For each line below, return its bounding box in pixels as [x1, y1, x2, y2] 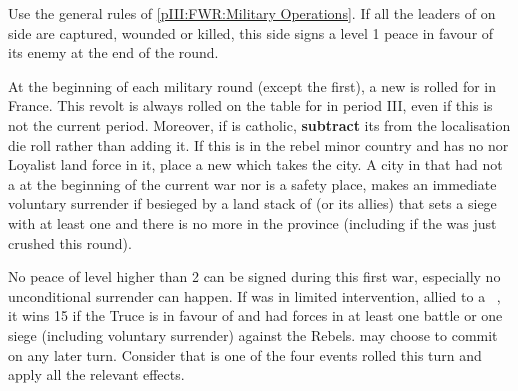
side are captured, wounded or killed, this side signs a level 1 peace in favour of [8, 22, 494, 43]
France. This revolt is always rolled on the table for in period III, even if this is [8, 95, 493, 116]
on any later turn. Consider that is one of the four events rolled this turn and [8, 344, 482, 365]
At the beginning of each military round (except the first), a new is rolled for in [8, 75, 497, 96]
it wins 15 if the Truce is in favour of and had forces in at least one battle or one [8, 305, 503, 326]
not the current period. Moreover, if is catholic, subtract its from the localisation [8, 114, 511, 135]
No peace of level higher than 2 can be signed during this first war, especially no [8, 266, 501, 287]
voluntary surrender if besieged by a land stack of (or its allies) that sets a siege [8, 193, 497, 214]
